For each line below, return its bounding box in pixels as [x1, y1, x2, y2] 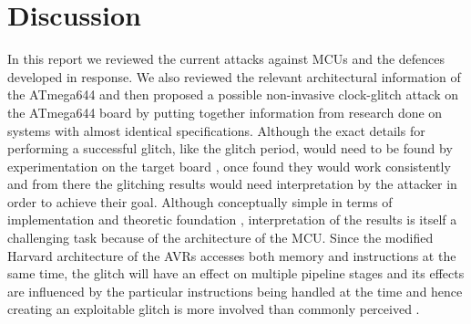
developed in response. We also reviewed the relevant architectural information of [7, 67, 461, 86]
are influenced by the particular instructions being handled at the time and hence [7, 281, 463, 300]
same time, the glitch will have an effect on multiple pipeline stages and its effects [7, 264, 465, 283]
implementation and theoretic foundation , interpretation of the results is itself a [7, 210, 457, 229]
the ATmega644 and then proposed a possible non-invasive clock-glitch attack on [7, 85, 458, 104]
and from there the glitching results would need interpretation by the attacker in [7, 174, 457, 193]
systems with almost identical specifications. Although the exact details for [7, 120, 425, 140]
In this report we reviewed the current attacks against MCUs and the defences [7, 49, 445, 68]
